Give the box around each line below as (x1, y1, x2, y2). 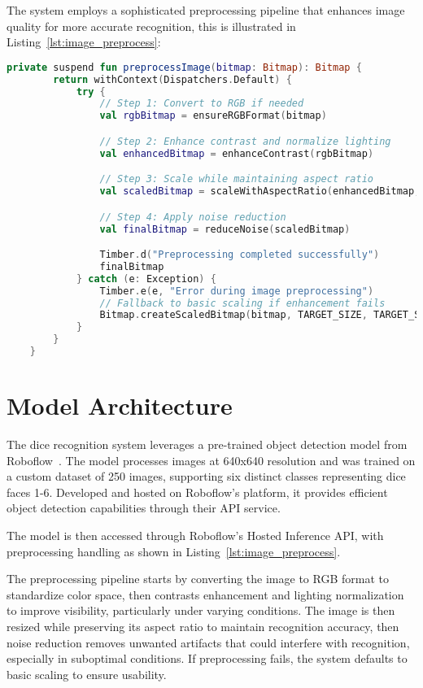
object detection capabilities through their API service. (7, 499, 281, 516)
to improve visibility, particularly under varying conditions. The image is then (7, 602, 395, 619)
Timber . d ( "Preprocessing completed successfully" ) (99, 249, 380, 261)
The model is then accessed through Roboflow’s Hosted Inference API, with (7, 527, 384, 543)
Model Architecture (7, 389, 233, 422)
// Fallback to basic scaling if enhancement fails (99, 297, 386, 309)
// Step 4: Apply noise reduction (99, 211, 286, 223)
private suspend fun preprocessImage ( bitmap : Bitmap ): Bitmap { (7, 61, 362, 73)
